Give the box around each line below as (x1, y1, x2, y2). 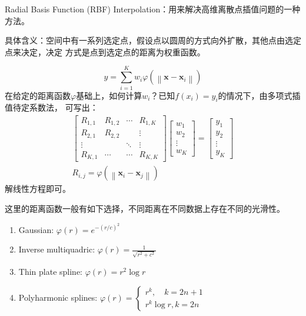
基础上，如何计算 (76, 89, 142, 101)
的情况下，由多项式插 (218, 89, 301, 101)
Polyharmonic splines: (18, 291, 98, 303)
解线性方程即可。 (5, 182, 71, 195)
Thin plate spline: (18, 265, 83, 277)
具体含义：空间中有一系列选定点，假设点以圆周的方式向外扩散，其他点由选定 (5, 34, 301, 46)
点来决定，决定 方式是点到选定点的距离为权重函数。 (5, 45, 205, 58)
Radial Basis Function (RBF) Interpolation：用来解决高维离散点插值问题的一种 (5, 3, 301, 15)
